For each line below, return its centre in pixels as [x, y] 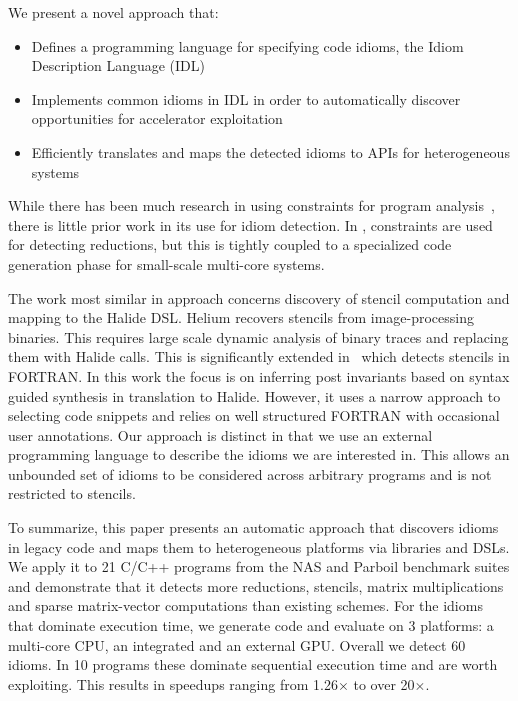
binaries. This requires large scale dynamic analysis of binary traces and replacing [258, 336]
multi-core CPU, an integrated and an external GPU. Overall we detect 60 [237, 644]
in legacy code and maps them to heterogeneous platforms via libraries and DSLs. [259, 546]
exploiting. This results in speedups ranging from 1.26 [173, 683]
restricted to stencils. [72, 493]
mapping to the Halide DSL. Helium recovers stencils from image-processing [241, 317]
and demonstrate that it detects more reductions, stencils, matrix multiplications [256, 585]
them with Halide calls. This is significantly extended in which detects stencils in [259, 356]
